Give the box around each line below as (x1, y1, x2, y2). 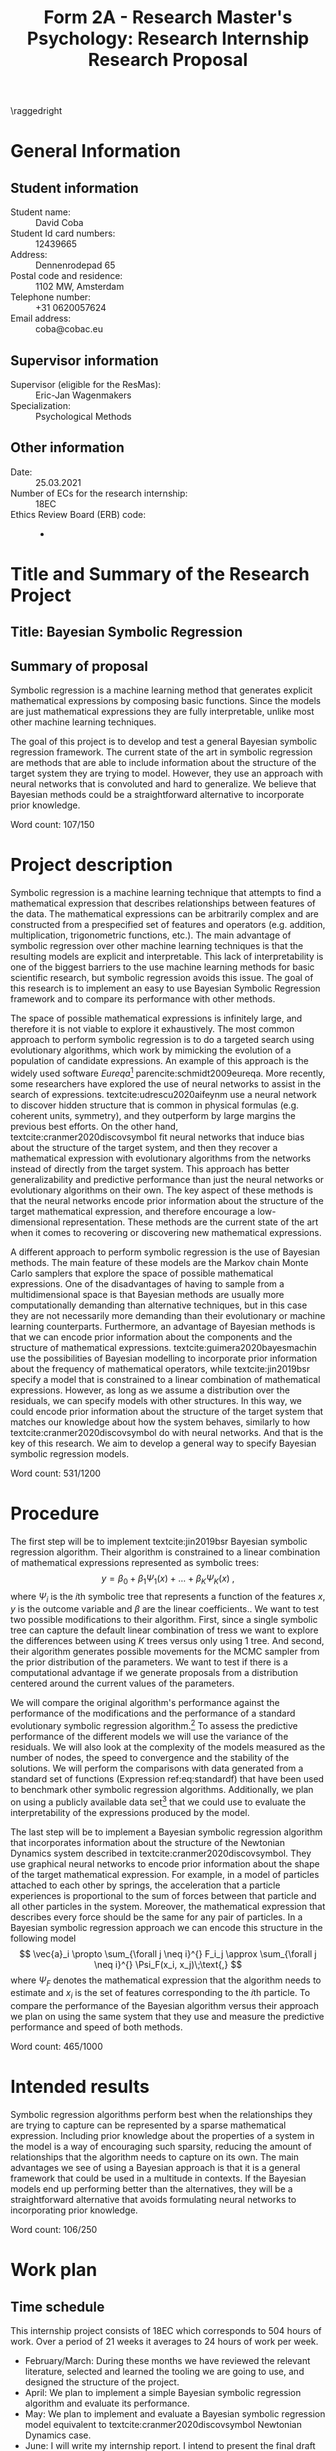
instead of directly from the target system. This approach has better (10, 1162, 290, 1175)
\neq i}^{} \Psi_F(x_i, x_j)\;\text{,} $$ (93, 1958, 243, 1970)
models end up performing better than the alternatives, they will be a (10, 2183, 293, 2195)
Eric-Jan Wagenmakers (35, 389, 132, 401)
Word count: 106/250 (10, 2224, 98, 2236)
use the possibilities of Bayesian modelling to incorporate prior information (10, 1352, 318, 1364)
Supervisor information (10, 352, 159, 369)
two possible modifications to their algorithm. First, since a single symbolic (10, 1614, 318, 1626)
